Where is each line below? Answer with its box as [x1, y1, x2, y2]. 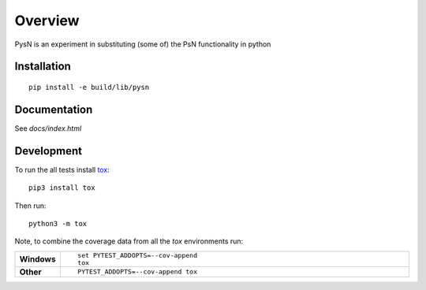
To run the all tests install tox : [14, 165, 110, 174]
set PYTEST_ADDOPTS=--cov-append [77, 251, 197, 259]
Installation [14, 60, 71, 73]
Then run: [14, 201, 47, 210]
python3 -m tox [28, 219, 88, 228]
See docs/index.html [14, 123, 82, 133]
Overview [14, 12, 80, 29]
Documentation [14, 102, 93, 116]
